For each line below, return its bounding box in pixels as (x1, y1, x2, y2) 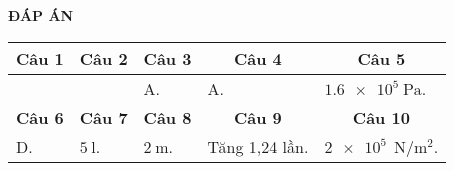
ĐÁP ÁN (8, 5, 74, 25)
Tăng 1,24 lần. (207, 134, 309, 158)
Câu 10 (352, 105, 410, 129)
